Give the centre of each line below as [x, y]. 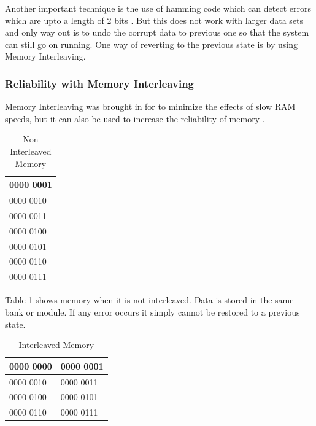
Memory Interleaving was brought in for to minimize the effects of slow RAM [150, 106]
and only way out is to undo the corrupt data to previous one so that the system [157, 32]
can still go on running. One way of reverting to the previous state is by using [151, 44]
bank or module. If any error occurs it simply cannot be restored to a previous [152, 312]
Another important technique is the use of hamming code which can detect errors [158, 8]
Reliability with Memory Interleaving [99, 83]
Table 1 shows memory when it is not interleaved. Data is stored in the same [149, 300]
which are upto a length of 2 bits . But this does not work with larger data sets [154, 20]
